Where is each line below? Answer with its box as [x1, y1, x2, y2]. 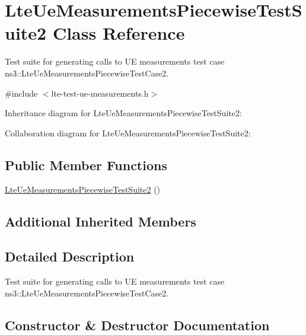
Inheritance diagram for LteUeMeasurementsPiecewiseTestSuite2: [5, 107, 242, 119]
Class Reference [52, 21, 185, 45]
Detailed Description [5, 247, 135, 266]
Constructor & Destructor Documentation [5, 315, 270, 334]
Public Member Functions [5, 155, 167, 174]
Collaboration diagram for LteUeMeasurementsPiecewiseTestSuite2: [5, 126, 251, 139]
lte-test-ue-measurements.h [51, 87, 149, 99]
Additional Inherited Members [5, 212, 196, 231]
